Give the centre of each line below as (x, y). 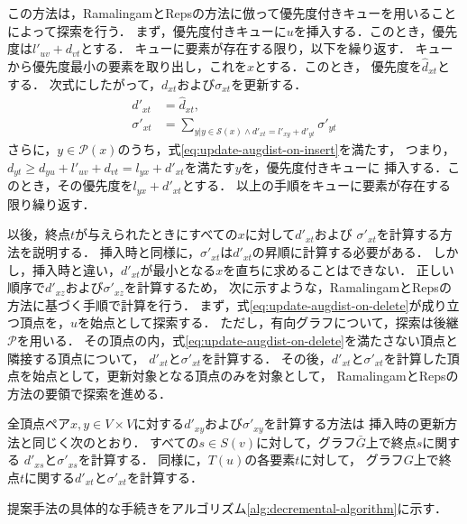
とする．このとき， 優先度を (338, 66)
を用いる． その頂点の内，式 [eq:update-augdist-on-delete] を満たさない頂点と (238, 340)
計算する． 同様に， (149, 460)
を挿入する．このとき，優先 (375, 30)
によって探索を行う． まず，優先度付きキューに (147, 30)
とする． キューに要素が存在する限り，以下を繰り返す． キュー (267, 48)
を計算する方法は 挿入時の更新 (354, 423)
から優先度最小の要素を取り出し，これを (127, 66)
